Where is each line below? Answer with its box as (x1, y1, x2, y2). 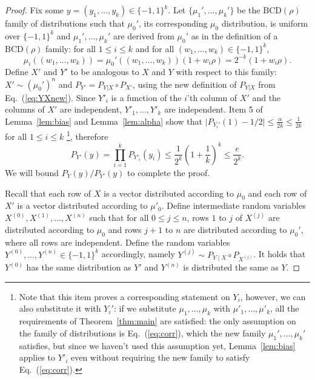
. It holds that (253, 247, 306, 260)
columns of (5, 103, 45, 116)
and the (252, 91, 281, 103)
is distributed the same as (183, 261, 279, 274)
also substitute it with (19, 302, 101, 315)
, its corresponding (139, 17, 208, 29)
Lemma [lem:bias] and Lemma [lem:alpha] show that (5, 114, 203, 127)
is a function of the (111, 91, 182, 103)
